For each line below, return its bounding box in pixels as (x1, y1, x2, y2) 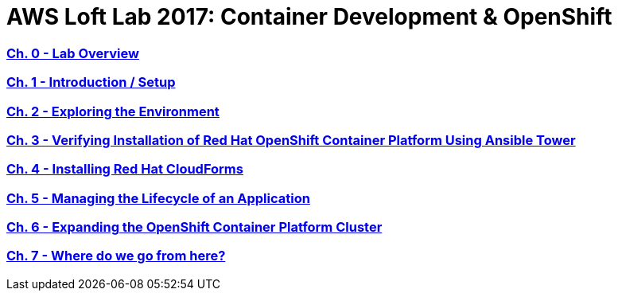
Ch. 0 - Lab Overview (6, 45, 139, 61)
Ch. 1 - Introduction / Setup (6, 74, 176, 91)
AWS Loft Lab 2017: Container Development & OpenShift (6, 3, 612, 30)
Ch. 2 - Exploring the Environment (6, 103, 220, 119)
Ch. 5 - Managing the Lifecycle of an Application (6, 190, 310, 206)
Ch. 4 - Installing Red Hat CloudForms (6, 161, 243, 178)
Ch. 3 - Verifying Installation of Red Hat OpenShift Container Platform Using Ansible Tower (6, 131, 576, 148)
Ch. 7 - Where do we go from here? (6, 248, 226, 264)
